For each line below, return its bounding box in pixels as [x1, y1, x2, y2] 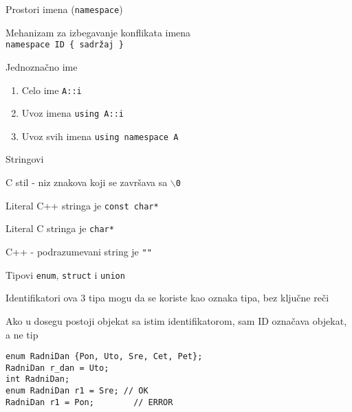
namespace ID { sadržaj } [5, 40, 124, 50]
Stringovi [5, 152, 44, 166]
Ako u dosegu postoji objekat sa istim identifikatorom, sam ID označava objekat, [5, 313, 347, 328]
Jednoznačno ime [5, 59, 78, 73]
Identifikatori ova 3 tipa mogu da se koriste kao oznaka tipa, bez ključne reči [5, 290, 329, 305]
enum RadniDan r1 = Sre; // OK [5, 386, 148, 396]
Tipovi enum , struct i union [5, 267, 125, 282]
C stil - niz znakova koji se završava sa [5, 175, 168, 190]
